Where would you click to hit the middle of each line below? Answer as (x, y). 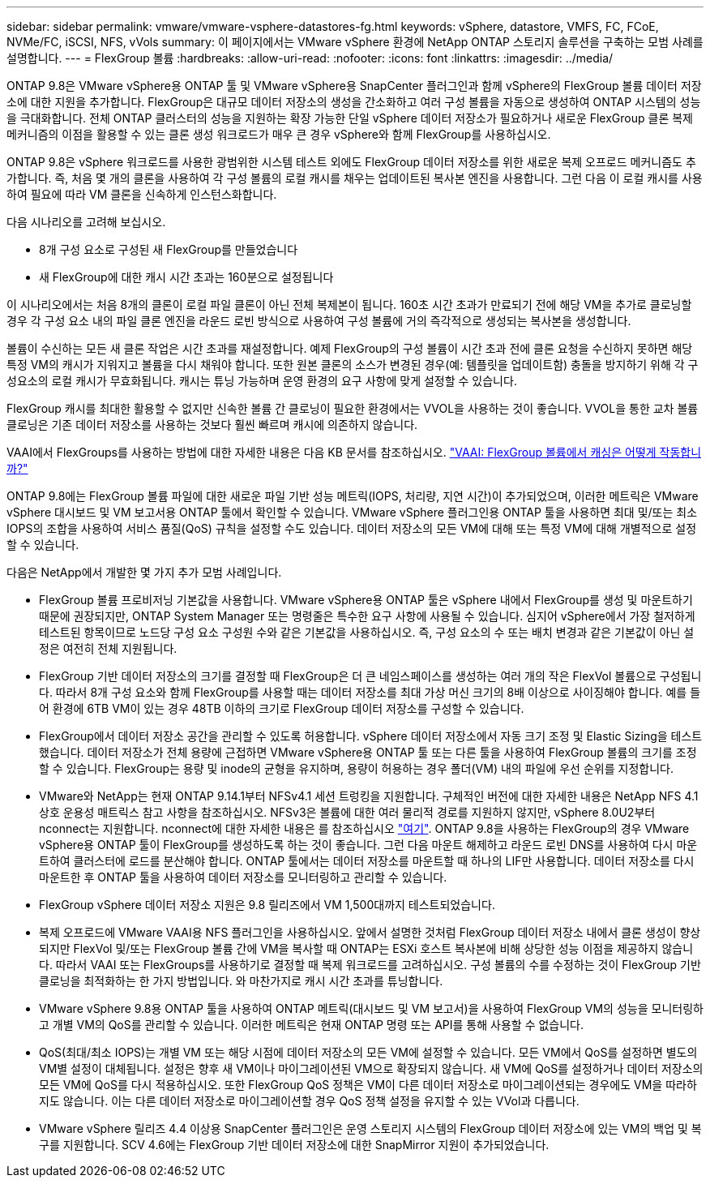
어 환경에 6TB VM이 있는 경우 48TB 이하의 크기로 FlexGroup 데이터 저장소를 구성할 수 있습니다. (282, 708)
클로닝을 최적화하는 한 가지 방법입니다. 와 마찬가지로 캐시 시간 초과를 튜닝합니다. (241, 981)
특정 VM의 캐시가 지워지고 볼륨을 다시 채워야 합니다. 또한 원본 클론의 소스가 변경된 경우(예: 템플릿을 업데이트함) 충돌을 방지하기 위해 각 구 (353, 365)
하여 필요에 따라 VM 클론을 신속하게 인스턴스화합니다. (142, 194)
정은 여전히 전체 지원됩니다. (108, 648)
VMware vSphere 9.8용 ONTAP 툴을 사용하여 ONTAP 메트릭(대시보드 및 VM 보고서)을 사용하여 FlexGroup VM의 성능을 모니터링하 (371, 1008)
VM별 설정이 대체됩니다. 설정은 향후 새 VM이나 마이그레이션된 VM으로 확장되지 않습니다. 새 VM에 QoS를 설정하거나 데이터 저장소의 (371, 1068)
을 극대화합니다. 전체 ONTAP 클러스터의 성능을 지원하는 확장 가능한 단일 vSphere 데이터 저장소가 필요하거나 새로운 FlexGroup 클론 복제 (350, 118)
